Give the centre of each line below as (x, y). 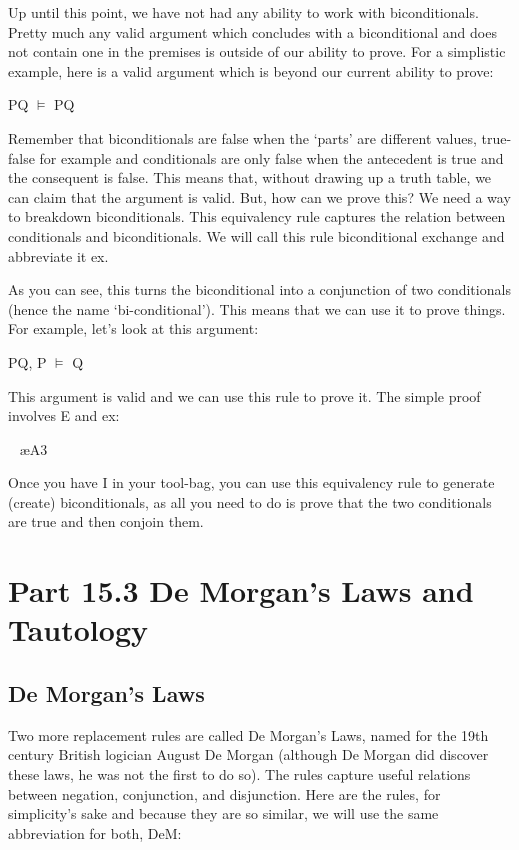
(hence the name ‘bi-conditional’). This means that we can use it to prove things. (257, 308)
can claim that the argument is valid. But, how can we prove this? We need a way (259, 196)
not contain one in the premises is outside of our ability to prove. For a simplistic (257, 51)
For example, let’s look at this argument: (133, 328)
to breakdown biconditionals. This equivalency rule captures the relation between (257, 216)
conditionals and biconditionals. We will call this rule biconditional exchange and (256, 235)
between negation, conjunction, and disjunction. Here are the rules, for (224, 793)
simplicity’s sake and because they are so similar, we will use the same (223, 813)
